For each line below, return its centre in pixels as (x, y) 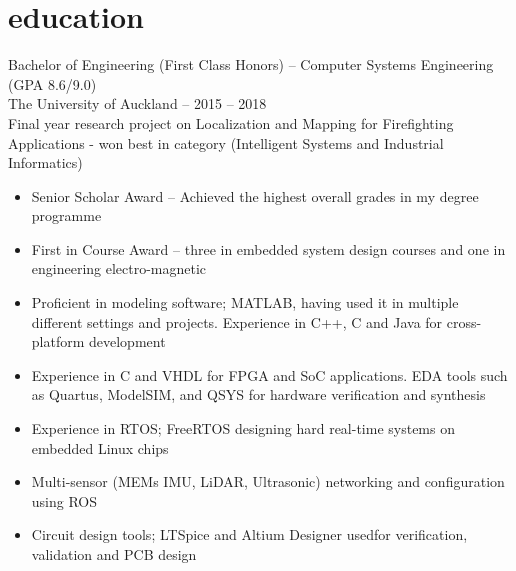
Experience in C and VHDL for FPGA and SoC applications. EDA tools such (269, 374)
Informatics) (45, 162)
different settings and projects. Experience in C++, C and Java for (237, 321)
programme (66, 215)
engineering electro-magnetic (119, 268)
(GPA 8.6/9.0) (52, 83)
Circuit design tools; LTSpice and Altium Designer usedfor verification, (249, 534)
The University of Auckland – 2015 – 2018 (137, 103)
